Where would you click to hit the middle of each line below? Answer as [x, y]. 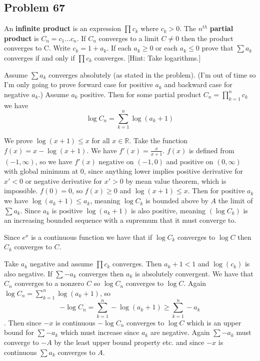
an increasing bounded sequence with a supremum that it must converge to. [120, 220]
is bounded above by [177, 201]
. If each [119, 48]
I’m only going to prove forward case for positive [78, 84]
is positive [67, 210]
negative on [116, 161]
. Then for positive [216, 191]
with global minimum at [41, 171]
